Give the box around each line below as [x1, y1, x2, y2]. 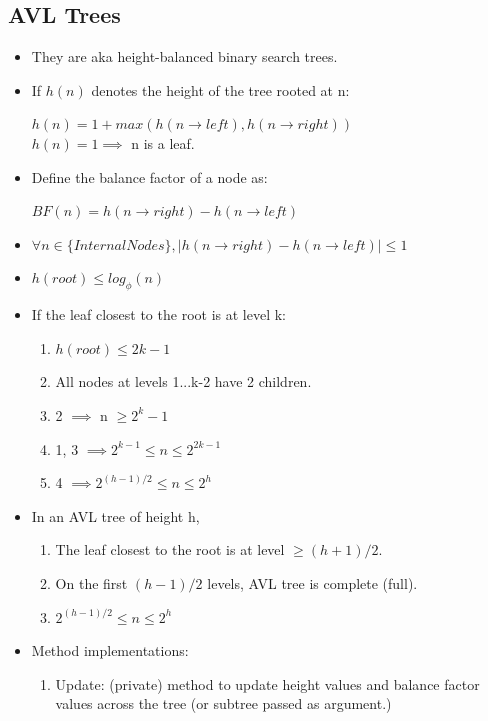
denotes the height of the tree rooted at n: [91, 79, 350, 100]
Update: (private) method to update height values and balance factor [55, 673, 480, 694]
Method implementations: [31, 640, 189, 661]
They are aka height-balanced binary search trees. [31, 46, 338, 67]
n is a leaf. [131, 132, 195, 153]
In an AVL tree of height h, [31, 505, 200, 526]
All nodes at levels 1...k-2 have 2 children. [55, 371, 312, 392]
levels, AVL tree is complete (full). [207, 572, 418, 593]
